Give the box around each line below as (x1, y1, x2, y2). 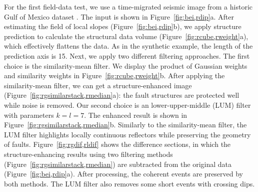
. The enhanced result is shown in (84, 109, 187, 120)
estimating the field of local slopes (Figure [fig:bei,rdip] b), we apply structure (4, 21, 241, 32)
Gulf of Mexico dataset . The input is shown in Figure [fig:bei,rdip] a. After (4, 11, 234, 22)
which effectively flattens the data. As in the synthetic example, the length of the (4, 41, 253, 51)
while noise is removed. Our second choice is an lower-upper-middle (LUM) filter (4, 99, 251, 110)
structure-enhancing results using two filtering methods (4, 148, 173, 159)
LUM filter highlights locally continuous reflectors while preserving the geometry (4, 129, 251, 139)
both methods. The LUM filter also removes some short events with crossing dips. (4, 178, 255, 188)
